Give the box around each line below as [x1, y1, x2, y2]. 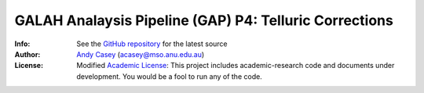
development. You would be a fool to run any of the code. [76, 71, 262, 81]
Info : [14, 39, 31, 48]
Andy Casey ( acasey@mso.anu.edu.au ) [76, 49, 205, 59]
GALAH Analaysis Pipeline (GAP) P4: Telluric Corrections [14, 12, 394, 29]
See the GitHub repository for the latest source [76, 39, 228, 48]
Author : [14, 49, 41, 59]
